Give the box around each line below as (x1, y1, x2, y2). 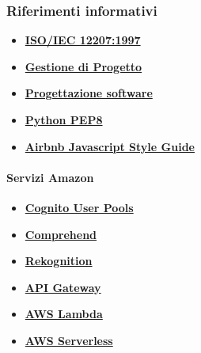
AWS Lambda (25, 306, 103, 322)
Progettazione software (25, 85, 153, 101)
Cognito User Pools (25, 199, 134, 215)
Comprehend (25, 226, 97, 242)
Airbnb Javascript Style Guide (25, 138, 195, 154)
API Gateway (25, 279, 101, 295)
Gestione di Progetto (25, 58, 142, 74)
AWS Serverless (25, 332, 113, 348)
